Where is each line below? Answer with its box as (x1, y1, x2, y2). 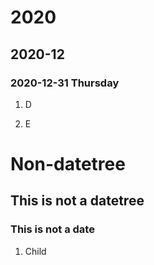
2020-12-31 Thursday (10, 76, 120, 90)
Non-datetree (10, 153, 126, 176)
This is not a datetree (10, 192, 145, 210)
